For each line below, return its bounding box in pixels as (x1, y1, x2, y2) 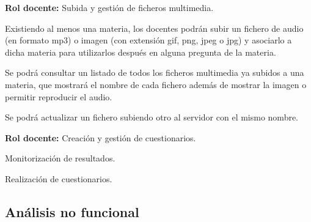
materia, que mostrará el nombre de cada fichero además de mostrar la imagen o (5, 78, 307, 91)
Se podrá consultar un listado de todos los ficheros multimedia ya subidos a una (5, 66, 304, 79)
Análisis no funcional (5, 202, 139, 221)
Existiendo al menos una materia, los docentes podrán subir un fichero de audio (5, 21, 304, 34)
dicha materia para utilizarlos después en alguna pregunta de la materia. (5, 45, 276, 58)
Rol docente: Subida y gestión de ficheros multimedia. (5, 1, 214, 13)
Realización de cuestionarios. (5, 172, 112, 185)
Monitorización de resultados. (5, 152, 115, 165)
